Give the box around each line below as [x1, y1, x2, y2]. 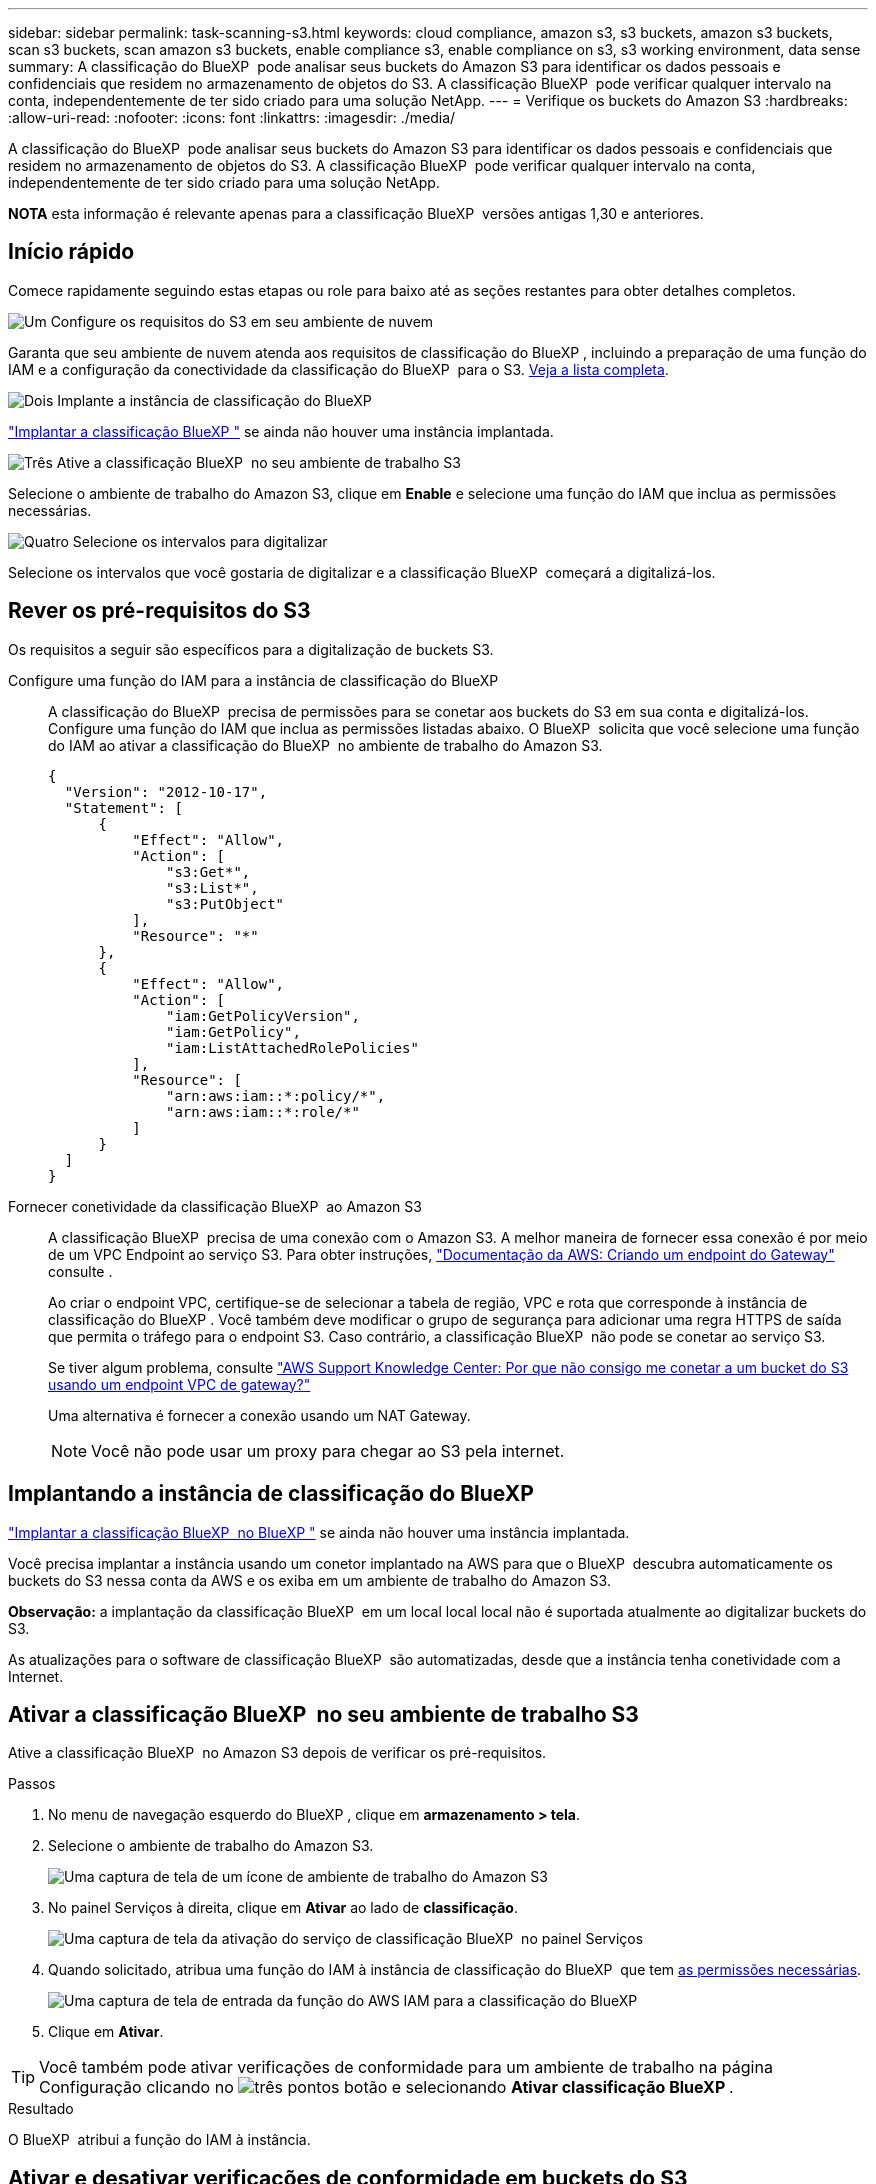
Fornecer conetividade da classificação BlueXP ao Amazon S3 [8, 1197, 422, 1215]
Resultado [8, 2100, 74, 2118]
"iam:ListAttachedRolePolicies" [166, 1039, 419, 1056]
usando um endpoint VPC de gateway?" [48, 1375, 311, 1393]
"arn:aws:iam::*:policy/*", [166, 1087, 386, 1104]
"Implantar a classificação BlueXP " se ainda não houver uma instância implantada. [8, 422, 554, 440]
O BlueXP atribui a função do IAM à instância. [8, 2131, 311, 2149]
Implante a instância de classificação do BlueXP [57, 391, 372, 409]
